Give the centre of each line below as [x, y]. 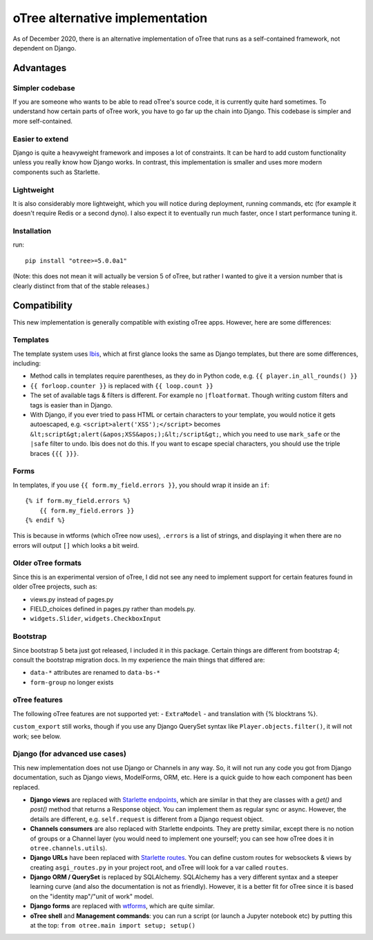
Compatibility [42, 306]
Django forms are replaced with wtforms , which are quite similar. [123, 906]
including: [27, 363]
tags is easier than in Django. [71, 405]
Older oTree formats [47, 563]
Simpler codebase [44, 88]
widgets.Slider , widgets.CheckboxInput [96, 619]
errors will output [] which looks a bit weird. [76, 545]
